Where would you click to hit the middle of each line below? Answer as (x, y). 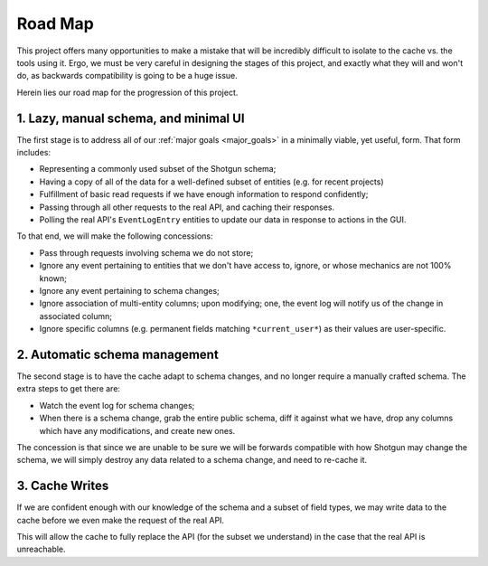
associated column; (76, 316)
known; (53, 278)
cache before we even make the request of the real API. (121, 520)
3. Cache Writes (63, 486)
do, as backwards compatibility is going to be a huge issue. (127, 76)
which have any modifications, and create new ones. (137, 430)
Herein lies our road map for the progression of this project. (127, 92)
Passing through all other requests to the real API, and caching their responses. (187, 207)
